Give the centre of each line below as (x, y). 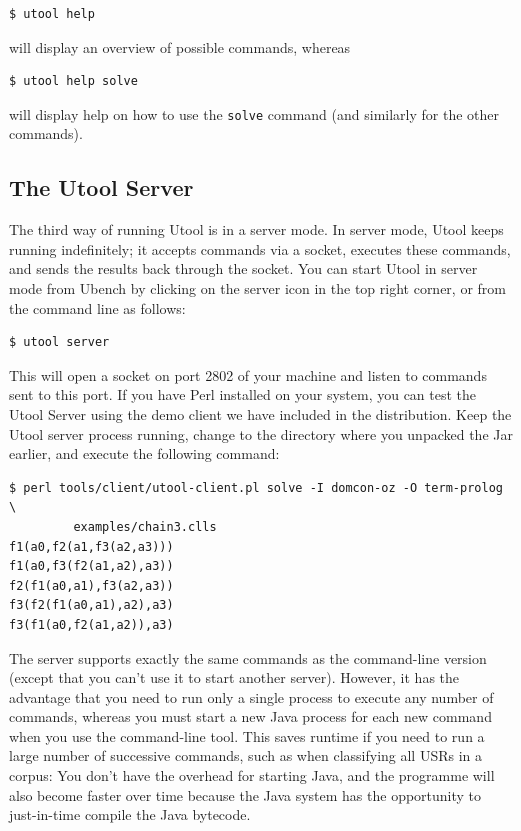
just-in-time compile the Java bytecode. (130, 814)
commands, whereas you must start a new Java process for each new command (250, 716)
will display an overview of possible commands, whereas (180, 46)
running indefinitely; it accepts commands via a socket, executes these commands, (260, 248)
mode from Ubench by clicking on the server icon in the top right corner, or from (257, 288)
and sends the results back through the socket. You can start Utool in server (243, 268)
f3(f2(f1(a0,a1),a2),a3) (91, 605)
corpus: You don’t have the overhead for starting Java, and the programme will (252, 775)
